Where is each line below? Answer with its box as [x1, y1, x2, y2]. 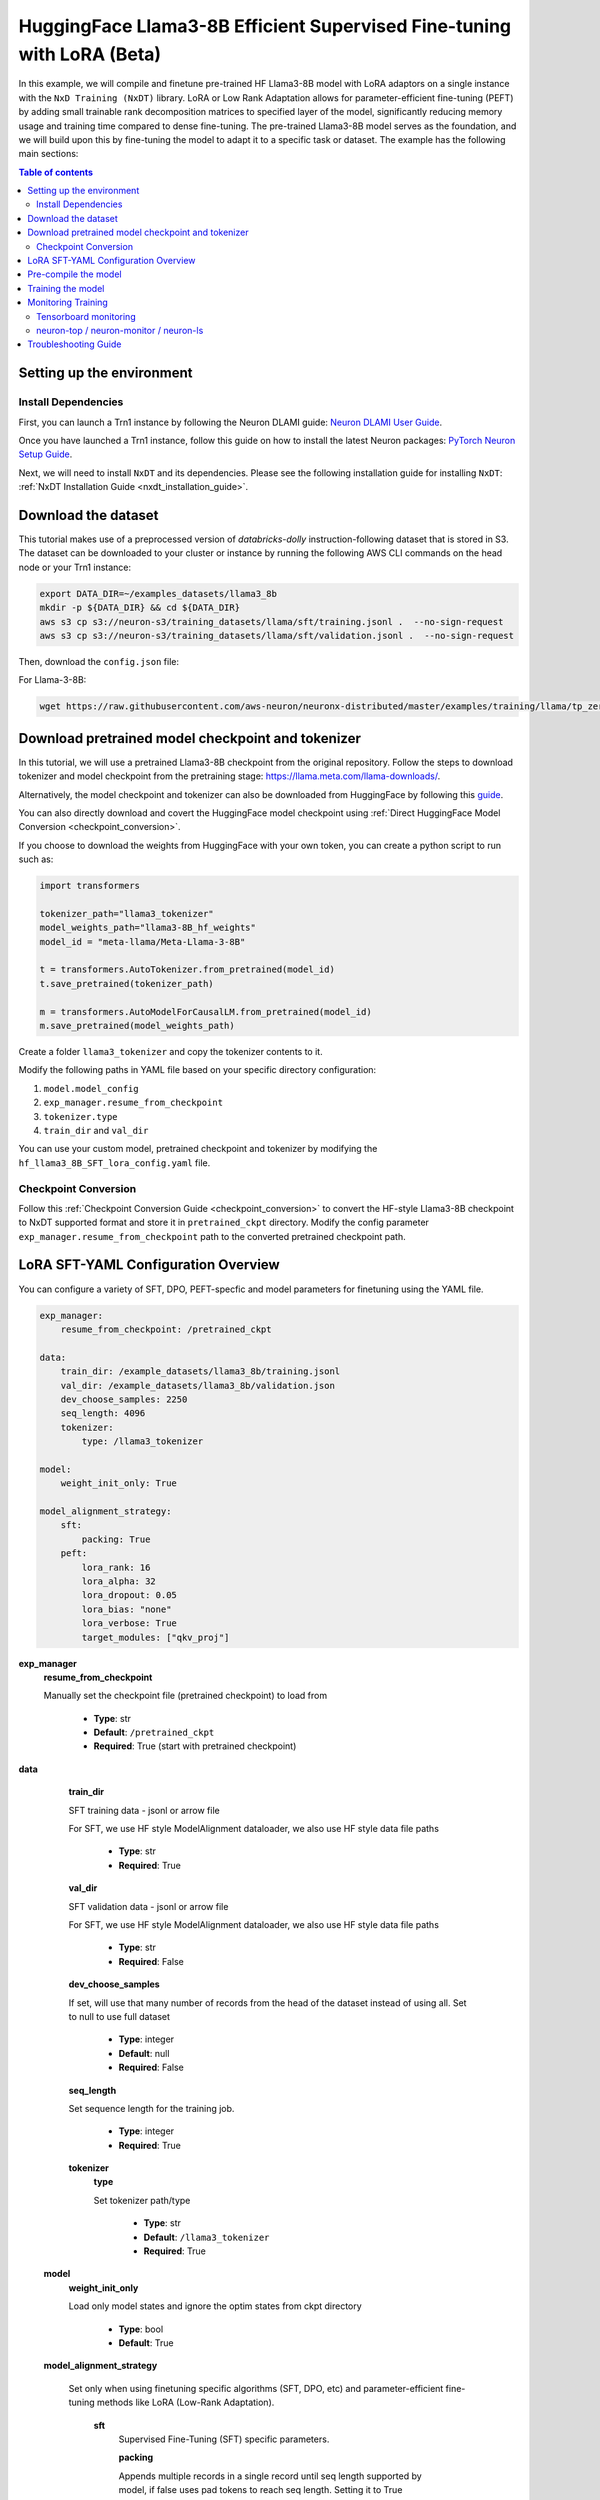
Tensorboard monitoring [36, 310, 136, 322]
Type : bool [118, 2323, 164, 2335]
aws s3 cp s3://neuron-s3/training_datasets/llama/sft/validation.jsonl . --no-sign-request [39, 630, 515, 641]
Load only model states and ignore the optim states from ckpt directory [68, 2300, 362, 2312]
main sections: [18, 148, 79, 160]
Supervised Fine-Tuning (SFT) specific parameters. [118, 2433, 330, 2445]
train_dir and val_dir [43, 1124, 149, 1136]
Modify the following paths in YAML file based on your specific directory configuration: [18, 1064, 377, 1076]
